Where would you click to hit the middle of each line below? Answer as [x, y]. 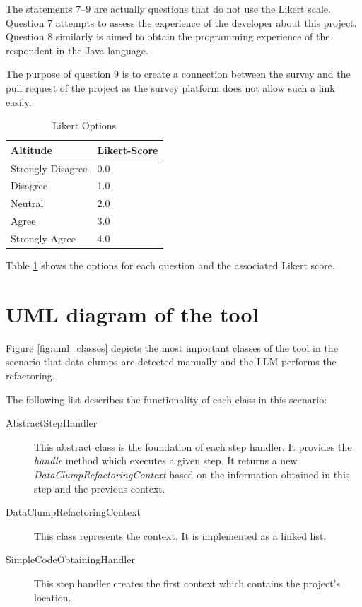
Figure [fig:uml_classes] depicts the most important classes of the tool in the [172, 347]
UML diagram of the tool [132, 313]
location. [53, 597]
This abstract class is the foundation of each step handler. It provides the [193, 446]
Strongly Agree [43, 238]
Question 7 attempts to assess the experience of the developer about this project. [181, 22]
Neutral [27, 203]
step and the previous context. [100, 488]
